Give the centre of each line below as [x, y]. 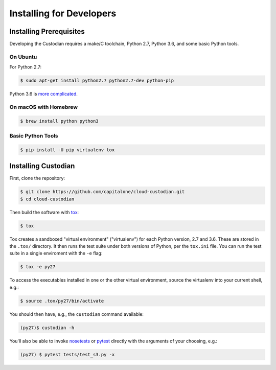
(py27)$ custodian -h [47, 328]
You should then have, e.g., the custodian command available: [77, 314]
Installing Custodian [42, 166]
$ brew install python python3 [60, 121]
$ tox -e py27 [38, 267]
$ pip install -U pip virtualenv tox [67, 150]
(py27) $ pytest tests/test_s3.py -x [67, 354]
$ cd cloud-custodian [47, 199]
